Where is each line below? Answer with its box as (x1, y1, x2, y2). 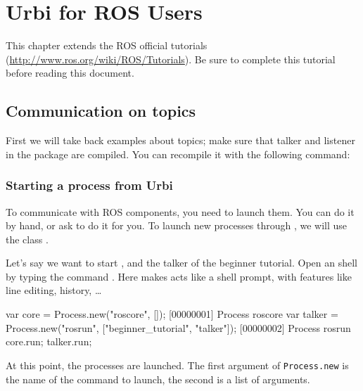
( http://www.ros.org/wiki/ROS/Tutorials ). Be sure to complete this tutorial (6, 51, 336, 66)
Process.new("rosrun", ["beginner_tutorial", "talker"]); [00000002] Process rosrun (6, 320, 351, 335)
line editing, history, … (6, 283, 102, 297)
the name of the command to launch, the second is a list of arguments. (6, 371, 310, 386)
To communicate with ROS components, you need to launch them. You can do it (6, 204, 355, 219)
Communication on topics (6, 100, 196, 122)
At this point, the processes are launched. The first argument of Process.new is (6, 357, 349, 372)
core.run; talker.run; (6, 334, 92, 349)
